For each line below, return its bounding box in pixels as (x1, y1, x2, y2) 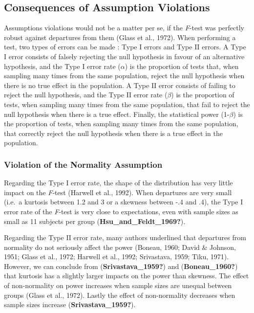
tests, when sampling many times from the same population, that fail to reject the (4, 99, 250, 109)
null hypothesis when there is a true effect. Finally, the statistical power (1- (4, 109, 230, 119)
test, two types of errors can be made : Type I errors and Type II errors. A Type (4, 42, 246, 52)
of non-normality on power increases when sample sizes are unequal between (4, 280, 232, 291)
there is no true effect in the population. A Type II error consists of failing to (4, 80, 235, 90)
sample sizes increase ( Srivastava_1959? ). (4, 299, 136, 310)
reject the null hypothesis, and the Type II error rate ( (4, 89, 168, 100)
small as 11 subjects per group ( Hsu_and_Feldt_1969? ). (4, 216, 186, 226)
